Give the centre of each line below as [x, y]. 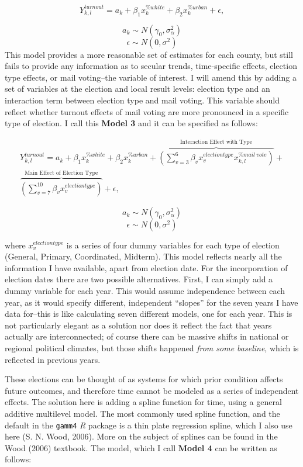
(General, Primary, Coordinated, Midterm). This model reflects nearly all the [143, 256]
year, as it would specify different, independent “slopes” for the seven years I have [151, 302]
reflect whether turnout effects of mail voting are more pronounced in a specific [147, 111]
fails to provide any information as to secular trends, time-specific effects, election [151, 66]
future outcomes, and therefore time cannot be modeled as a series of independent [152, 390]
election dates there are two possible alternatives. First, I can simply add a [139, 279]
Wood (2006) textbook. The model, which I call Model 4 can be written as [141, 447]
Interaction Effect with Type [216, 142]
